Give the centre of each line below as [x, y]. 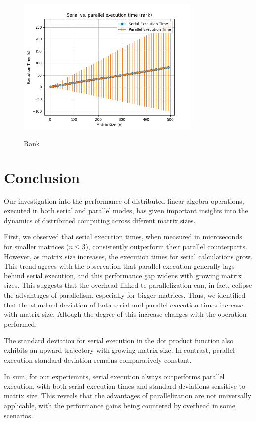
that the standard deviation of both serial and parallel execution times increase [124, 304]
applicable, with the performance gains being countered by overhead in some [120, 405]
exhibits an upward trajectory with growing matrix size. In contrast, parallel [119, 350]
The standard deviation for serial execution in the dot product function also [119, 340]
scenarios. [18, 415]
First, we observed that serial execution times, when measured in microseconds [123, 237]
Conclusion [42, 177]
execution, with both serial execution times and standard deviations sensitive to [125, 386]
